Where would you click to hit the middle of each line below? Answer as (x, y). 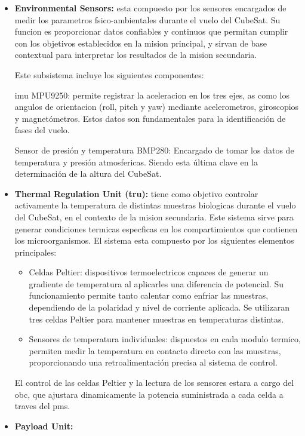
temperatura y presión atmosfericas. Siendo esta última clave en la (136, 162)
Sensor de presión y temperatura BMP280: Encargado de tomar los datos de (154, 150)
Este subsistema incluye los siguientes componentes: (109, 74)
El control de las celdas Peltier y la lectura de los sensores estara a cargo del (154, 383)
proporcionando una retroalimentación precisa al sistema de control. (153, 362)
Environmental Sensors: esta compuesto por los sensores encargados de (150, 8)
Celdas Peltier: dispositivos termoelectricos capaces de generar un (149, 272)
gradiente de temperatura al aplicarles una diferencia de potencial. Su (156, 283)
